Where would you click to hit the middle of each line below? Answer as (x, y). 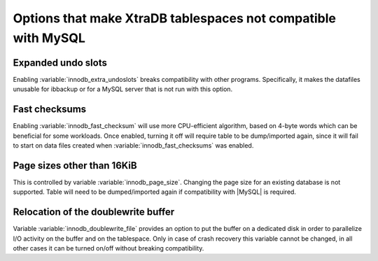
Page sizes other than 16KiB (75, 165)
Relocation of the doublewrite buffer (94, 212)
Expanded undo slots (60, 63)
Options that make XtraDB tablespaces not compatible (174, 18)
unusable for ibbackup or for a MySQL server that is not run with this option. (123, 89)
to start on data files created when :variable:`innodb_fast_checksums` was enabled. (133, 145)
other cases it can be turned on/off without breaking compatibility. (108, 248)
